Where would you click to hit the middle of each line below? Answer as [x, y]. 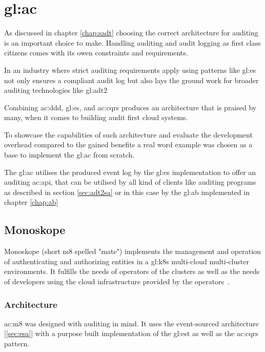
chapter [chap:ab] [31, 202]
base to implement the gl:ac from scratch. [69, 155]
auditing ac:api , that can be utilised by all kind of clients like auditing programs [130, 182]
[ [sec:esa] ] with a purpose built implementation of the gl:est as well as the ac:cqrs [131, 333]
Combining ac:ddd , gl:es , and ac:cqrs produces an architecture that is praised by [130, 107]
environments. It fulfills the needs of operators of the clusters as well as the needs [132, 271]
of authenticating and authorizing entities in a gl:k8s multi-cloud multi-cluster [127, 261]
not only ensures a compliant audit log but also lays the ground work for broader [131, 80]
